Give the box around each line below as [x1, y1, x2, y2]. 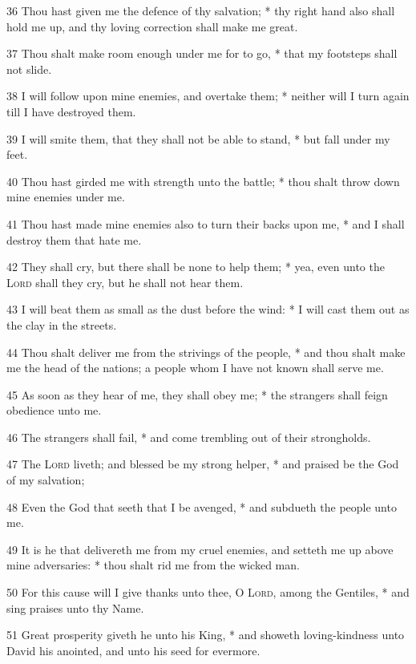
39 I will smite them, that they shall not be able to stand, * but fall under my [6, 130, 390, 147]
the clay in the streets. [6, 316, 117, 333]
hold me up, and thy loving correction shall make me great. [6, 18, 298, 34]
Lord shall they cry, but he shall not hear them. [6, 273, 244, 290]
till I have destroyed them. [6, 103, 136, 119]
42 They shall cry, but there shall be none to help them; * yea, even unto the [6, 258, 385, 275]
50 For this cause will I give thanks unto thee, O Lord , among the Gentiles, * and [6, 584, 410, 601]
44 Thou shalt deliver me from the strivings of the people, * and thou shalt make [6, 343, 406, 360]
